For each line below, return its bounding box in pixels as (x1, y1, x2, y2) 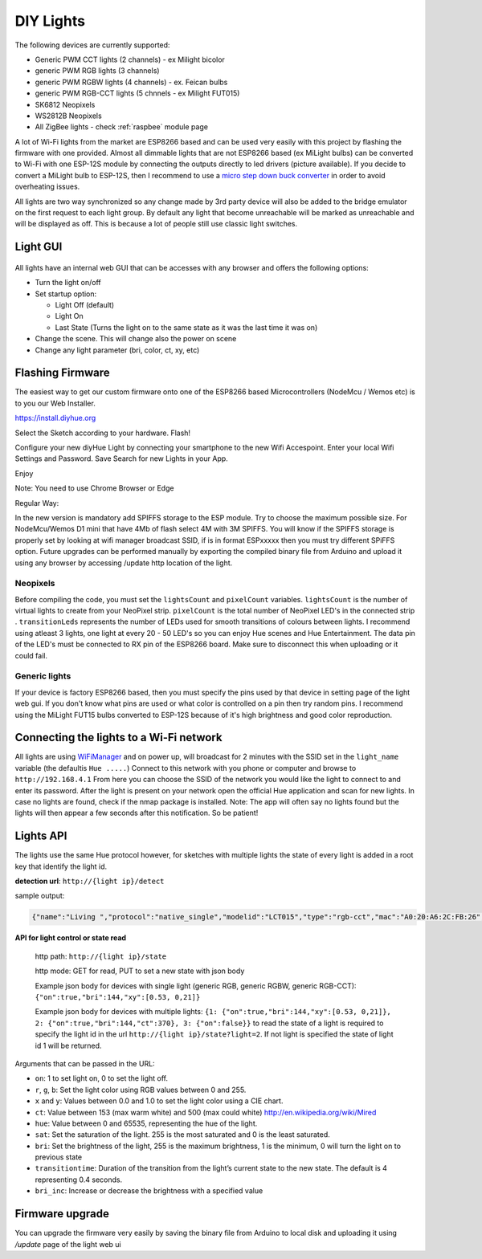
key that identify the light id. (14, 862, 108, 871)
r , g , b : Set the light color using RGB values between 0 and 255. (35, 1085, 247, 1094)
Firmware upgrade (14, 1207, 110, 1220)
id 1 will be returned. (35, 1041, 102, 1050)
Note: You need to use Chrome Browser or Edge (14, 483, 174, 493)
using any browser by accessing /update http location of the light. (14, 558, 233, 568)
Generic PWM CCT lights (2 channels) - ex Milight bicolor (35, 55, 225, 64)
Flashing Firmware (14, 366, 110, 380)
